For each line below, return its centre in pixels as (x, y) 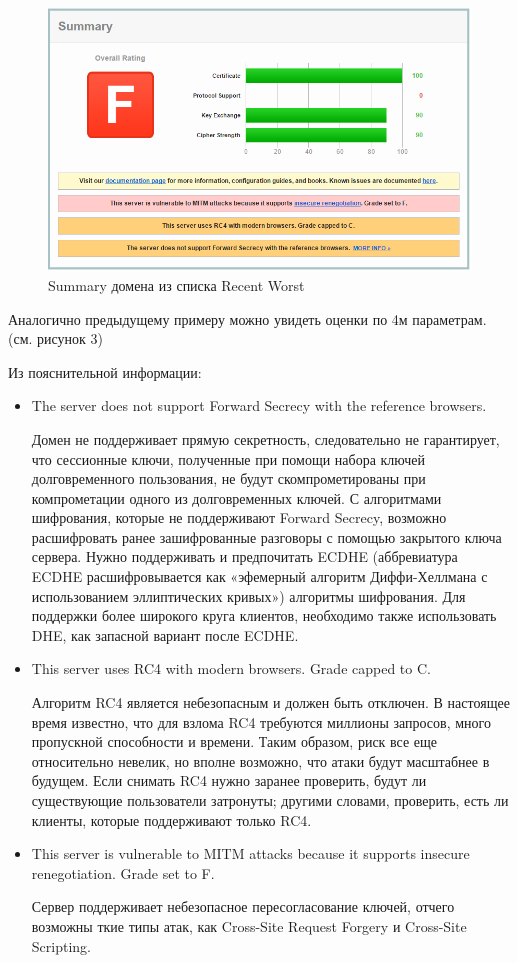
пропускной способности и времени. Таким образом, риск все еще (234, 741)
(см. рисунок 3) (55, 338)
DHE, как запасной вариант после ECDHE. (165, 634)
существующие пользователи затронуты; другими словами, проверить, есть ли (270, 800)
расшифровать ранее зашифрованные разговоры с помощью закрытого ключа (266, 536)
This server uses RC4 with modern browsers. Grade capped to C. (231, 668)
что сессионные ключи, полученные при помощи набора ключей (228, 458)
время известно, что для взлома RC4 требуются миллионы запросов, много (261, 721)
